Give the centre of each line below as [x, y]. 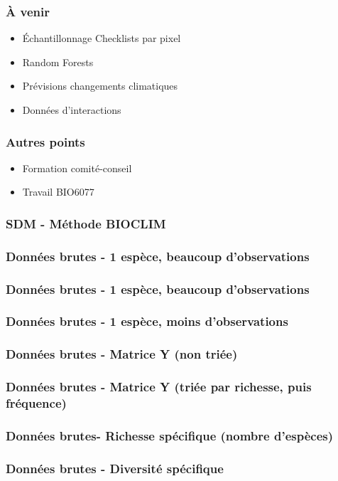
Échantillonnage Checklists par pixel [102, 38]
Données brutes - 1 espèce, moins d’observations [147, 321]
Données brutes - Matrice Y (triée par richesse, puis [159, 387]
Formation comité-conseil [77, 168]
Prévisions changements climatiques [100, 86]
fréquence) [36, 403]
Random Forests [58, 62]
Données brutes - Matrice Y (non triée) [122, 354]
